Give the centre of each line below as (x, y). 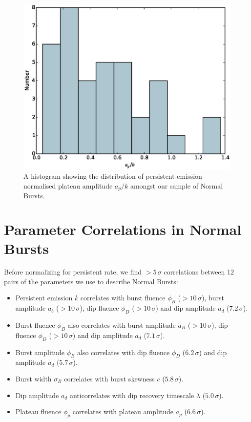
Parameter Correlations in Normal (123, 229)
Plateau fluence (38, 411)
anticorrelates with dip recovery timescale (132, 395)
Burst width (33, 379)
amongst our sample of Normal (177, 185)
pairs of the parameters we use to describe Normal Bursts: (91, 281)
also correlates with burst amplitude (122, 325)
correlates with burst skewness (109, 379)
